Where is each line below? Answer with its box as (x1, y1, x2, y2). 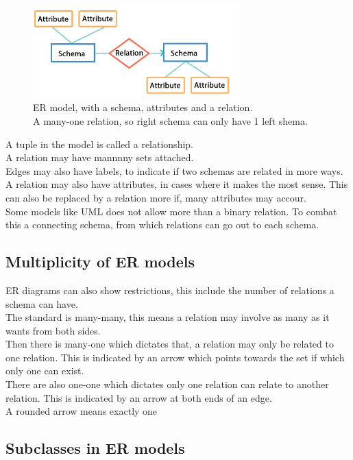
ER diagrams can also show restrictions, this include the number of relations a (5, 282, 334, 297)
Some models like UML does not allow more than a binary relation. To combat (5, 204, 337, 218)
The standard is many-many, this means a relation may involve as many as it (5, 310, 330, 324)
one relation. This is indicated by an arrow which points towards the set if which (5, 350, 345, 364)
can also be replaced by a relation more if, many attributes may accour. (5, 190, 306, 204)
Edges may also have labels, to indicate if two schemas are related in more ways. (5, 163, 343, 178)
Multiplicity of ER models (5, 251, 195, 272)
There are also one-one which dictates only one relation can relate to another (5, 377, 329, 391)
